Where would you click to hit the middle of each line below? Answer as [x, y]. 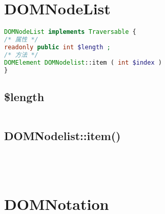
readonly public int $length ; [57, 47]
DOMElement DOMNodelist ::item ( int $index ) [83, 62]
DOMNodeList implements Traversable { [70, 32]
